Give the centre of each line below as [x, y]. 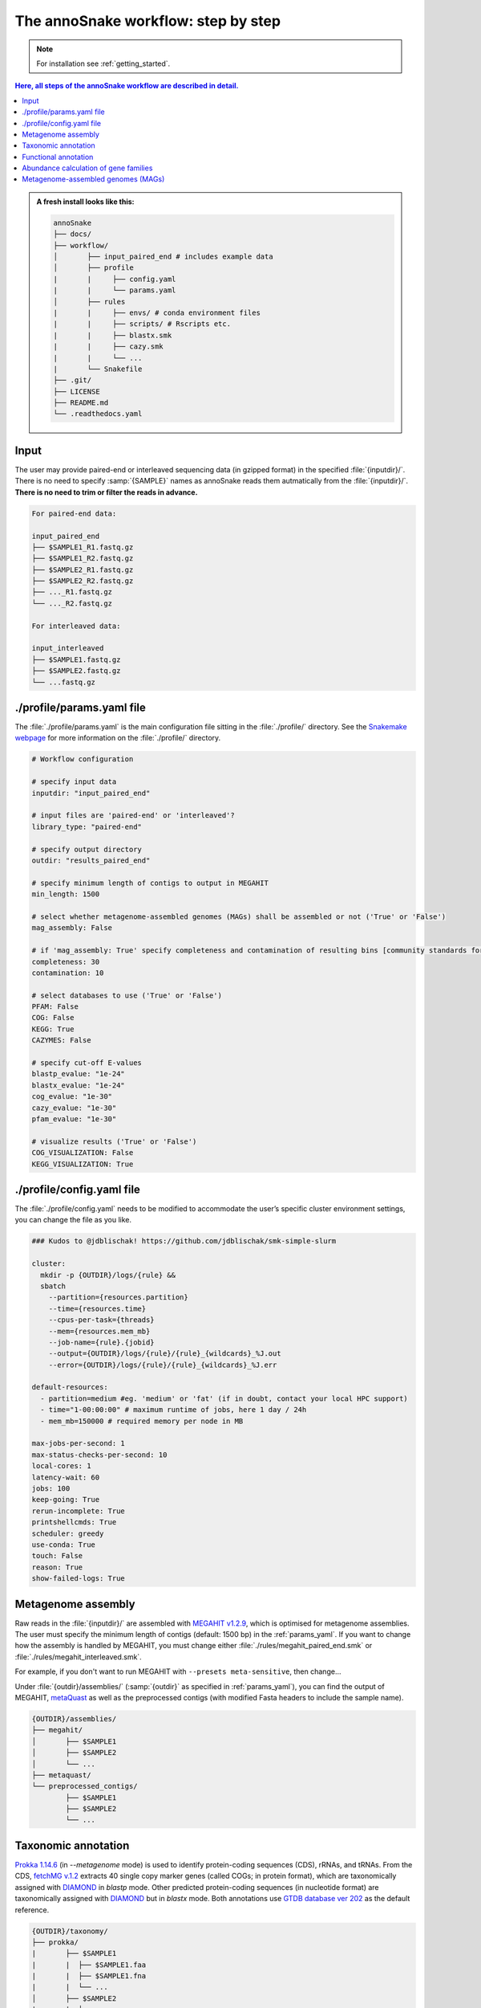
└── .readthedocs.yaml [98, 414]
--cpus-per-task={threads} [102, 1320]
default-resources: [70, 1387]
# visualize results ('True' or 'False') [114, 1141]
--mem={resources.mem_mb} [99, 1331]
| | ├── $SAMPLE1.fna [89, 1976]
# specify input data [74, 782]
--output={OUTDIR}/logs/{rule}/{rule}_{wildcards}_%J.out [165, 1354]
